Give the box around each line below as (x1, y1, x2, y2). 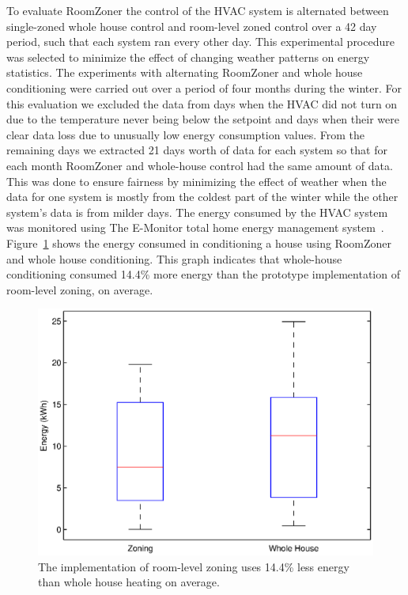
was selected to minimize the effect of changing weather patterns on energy (6, 48, 370, 65)
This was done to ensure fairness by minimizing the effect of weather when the (6, 172, 387, 189)
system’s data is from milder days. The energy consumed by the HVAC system (6, 203, 388, 220)
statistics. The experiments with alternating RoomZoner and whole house (6, 64, 363, 81)
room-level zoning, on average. (6, 281, 153, 297)
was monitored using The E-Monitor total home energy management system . (6, 219, 384, 236)
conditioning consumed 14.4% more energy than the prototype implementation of (6, 266, 400, 282)
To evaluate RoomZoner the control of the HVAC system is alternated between (6, 2, 389, 18)
